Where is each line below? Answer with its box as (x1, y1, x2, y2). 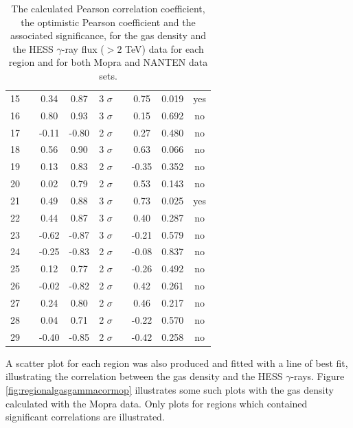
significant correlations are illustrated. (5, 409, 165, 424)
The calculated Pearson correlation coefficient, (11, 1, 205, 15)
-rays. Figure (291, 369, 345, 383)
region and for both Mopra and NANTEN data (8, 55, 208, 69)
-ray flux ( (61, 41, 104, 56)
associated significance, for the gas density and (10, 28, 207, 43)
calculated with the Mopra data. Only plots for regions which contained (5, 396, 308, 410)
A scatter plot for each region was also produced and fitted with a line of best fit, (5, 355, 348, 370)
